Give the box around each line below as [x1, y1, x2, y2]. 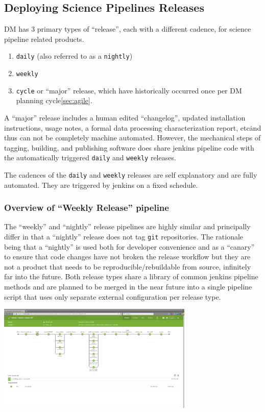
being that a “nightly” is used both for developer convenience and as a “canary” [4, 241, 255, 252]
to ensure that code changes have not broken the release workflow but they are [4, 251, 251, 262]
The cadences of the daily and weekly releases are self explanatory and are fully [4, 169, 257, 180]
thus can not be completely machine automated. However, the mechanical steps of [4, 132, 261, 143]
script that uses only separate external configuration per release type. [4, 291, 221, 302]
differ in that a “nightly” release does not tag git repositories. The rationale [4, 231, 244, 242]
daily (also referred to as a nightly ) [16, 51, 133, 61]
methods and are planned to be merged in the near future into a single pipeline [4, 281, 252, 292]
